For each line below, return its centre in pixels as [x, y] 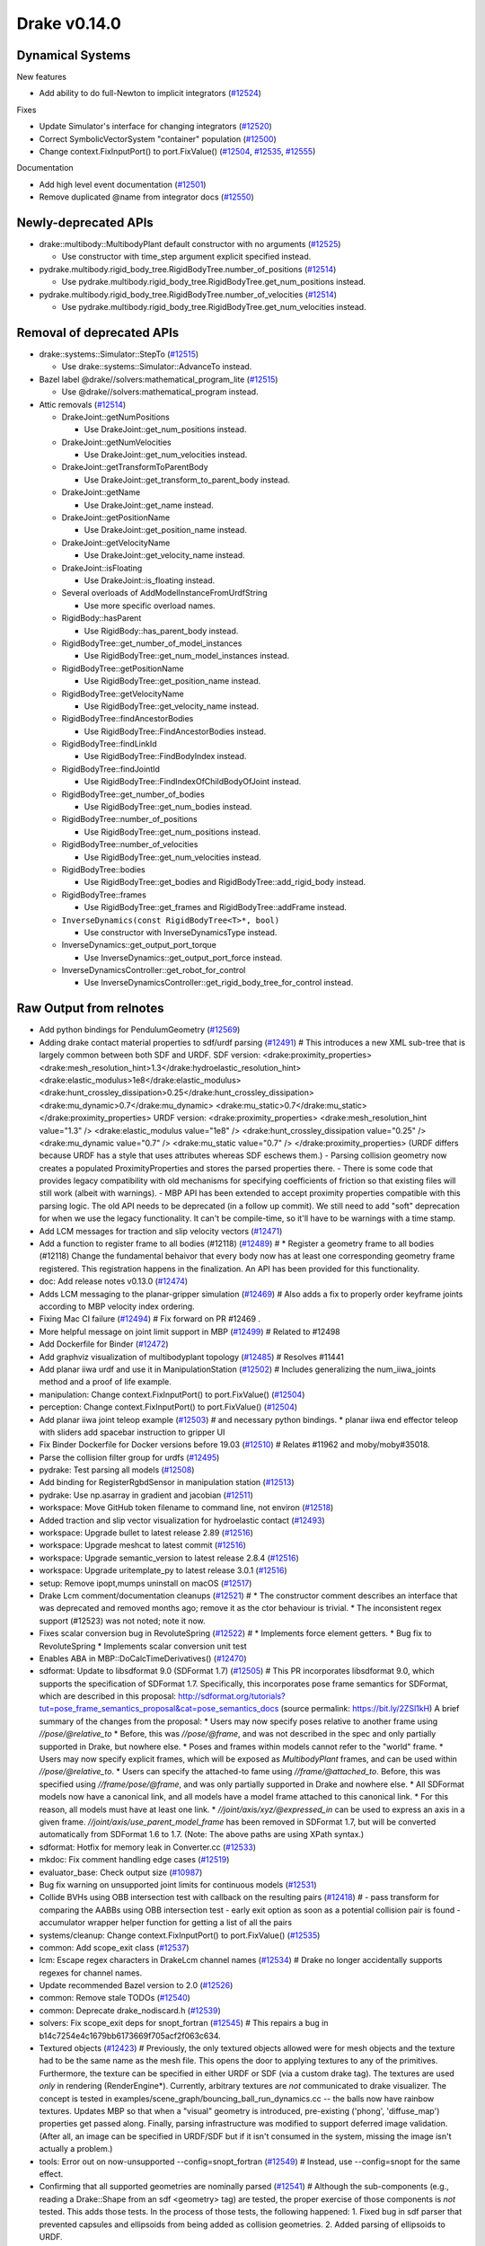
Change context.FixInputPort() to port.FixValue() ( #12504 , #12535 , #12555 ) [177, 152]
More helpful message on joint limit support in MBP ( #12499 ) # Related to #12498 [190, 1331]
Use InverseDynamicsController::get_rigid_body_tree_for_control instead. [219, 983]
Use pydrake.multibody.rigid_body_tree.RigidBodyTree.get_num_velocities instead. [214, 307]
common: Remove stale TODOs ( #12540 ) [115, 1998]
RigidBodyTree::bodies [103, 869]
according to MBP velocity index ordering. [117, 1306]
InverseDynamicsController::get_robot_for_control [154, 970]
